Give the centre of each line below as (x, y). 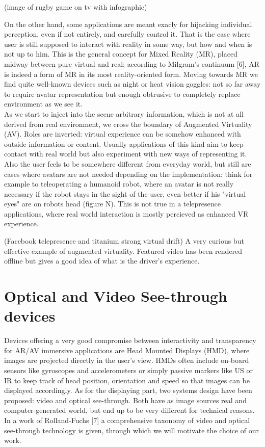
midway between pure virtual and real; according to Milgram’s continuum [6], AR (132, 63)
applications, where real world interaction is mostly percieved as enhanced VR (126, 213)
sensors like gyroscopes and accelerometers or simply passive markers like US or (128, 370)
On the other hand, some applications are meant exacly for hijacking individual (128, 24)
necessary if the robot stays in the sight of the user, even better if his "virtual (125, 193)
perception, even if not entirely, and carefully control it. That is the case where (127, 34)
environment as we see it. (44, 104)
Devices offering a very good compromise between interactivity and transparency (130, 340)
